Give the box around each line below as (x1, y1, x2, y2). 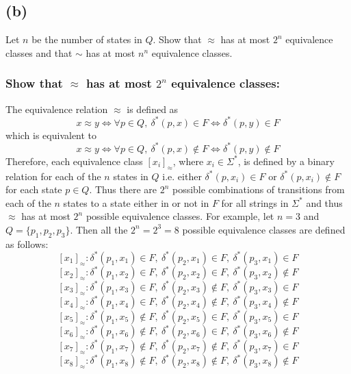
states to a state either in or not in (63, 195, 209, 210)
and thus (306, 195, 343, 210)
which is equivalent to (5, 127, 97, 142)
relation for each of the (5, 169, 101, 183)
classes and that (5, 45, 73, 60)
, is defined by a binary (237, 153, 335, 168)
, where (172, 153, 204, 168)
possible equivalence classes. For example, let (86, 209, 274, 223)
